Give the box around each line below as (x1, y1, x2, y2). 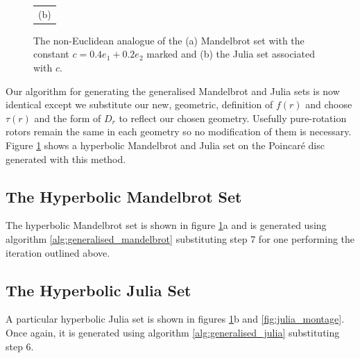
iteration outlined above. (6, 245, 110, 259)
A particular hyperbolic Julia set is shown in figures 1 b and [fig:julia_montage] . (6, 312, 345, 326)
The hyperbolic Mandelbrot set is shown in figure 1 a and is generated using (6, 218, 327, 232)
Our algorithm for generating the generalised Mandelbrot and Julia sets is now (6, 83, 340, 98)
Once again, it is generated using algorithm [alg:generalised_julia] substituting (6, 325, 340, 339)
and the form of (34, 110, 101, 125)
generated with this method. (6, 151, 126, 166)
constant (33, 46, 69, 61)
